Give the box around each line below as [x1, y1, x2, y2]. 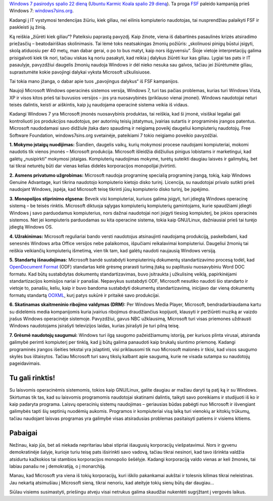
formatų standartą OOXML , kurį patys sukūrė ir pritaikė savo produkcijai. [9, 292, 160, 298]
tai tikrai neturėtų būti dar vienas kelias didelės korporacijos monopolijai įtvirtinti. [9, 163, 177, 169]
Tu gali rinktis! [9, 374, 56, 382]
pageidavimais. [9, 360, 41, 367]
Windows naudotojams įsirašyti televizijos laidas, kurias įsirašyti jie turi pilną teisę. [9, 323, 180, 329]
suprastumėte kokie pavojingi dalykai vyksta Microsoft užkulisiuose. [9, 69, 151, 75]
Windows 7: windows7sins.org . [9, 8, 74, 14]
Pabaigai [9, 429, 38, 437]
